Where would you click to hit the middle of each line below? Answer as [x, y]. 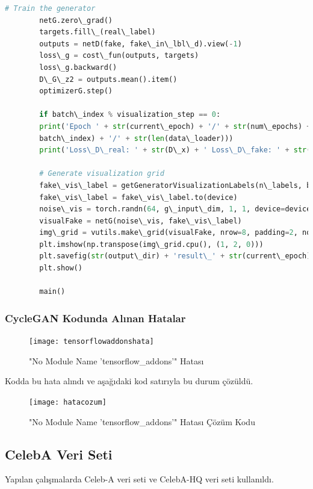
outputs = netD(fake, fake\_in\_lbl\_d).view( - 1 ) [141, 44]
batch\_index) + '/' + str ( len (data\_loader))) [136, 138]
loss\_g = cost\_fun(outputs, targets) [119, 56]
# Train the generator [50, 8]
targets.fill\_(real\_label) [98, 32]
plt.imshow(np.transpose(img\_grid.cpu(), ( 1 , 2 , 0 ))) [151, 244]
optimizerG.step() [76, 91]
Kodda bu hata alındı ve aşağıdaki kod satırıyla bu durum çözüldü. [129, 381]
